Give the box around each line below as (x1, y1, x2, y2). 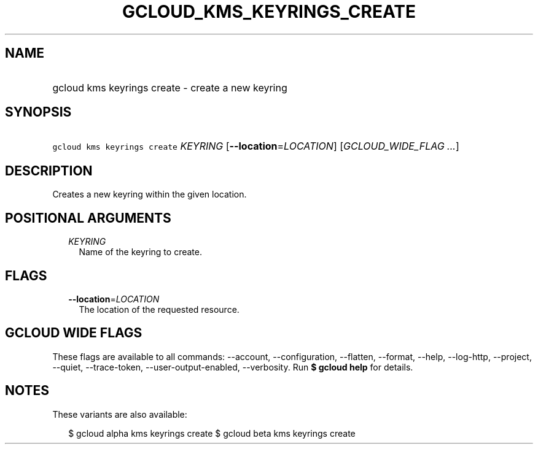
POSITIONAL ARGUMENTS (5, 210, 171, 226)
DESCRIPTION (5, 163, 93, 178)
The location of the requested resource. (79, 304, 240, 315)
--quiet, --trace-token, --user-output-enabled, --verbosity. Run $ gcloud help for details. (52, 361, 413, 372)
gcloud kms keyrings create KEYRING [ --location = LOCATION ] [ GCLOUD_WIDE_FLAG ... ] (52, 140, 459, 153)
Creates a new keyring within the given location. (52, 189, 247, 200)
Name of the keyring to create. (79, 247, 202, 258)
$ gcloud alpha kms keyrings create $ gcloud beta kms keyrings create (68, 428, 356, 439)
